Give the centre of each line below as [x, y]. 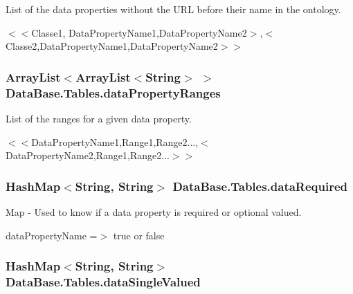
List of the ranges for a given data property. [99, 118]
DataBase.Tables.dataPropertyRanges [113, 92]
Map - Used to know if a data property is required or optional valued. [154, 211]
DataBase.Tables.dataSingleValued [103, 281]
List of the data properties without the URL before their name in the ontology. [173, 9]
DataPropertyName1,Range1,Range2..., [115, 141]
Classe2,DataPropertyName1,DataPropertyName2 [112, 46]
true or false [139, 235]
